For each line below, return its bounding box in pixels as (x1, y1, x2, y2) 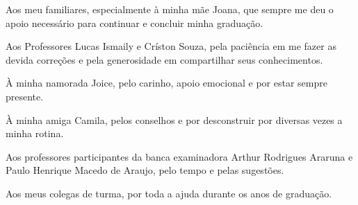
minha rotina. (6, 126, 64, 141)
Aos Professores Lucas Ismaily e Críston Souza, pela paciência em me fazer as (6, 39, 336, 53)
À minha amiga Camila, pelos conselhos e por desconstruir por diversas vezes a (6, 112, 343, 127)
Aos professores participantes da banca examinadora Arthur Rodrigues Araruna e (6, 149, 353, 163)
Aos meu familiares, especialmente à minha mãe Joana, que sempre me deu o (6, 2, 334, 16)
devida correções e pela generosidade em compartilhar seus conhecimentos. (6, 52, 323, 66)
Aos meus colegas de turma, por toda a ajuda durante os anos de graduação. (6, 186, 332, 200)
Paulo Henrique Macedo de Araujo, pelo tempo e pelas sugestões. (6, 163, 284, 177)
